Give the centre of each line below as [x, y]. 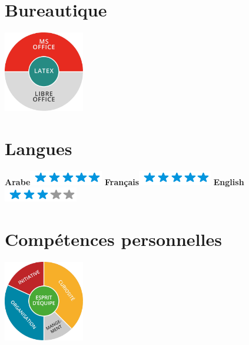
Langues [39, 148]
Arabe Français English [124, 181]
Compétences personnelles [113, 239]
